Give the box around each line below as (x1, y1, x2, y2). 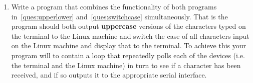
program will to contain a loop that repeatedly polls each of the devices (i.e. (11, 50, 245, 60)
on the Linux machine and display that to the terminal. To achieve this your (11, 40, 246, 51)
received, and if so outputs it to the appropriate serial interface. (11, 70, 207, 80)
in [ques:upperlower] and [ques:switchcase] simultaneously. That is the (11, 11, 228, 21)
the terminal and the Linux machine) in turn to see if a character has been (11, 60, 241, 70)
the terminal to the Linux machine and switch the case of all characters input (11, 30, 249, 41)
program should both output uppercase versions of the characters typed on (11, 21, 246, 31)
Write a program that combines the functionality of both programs (11, 1, 217, 11)
